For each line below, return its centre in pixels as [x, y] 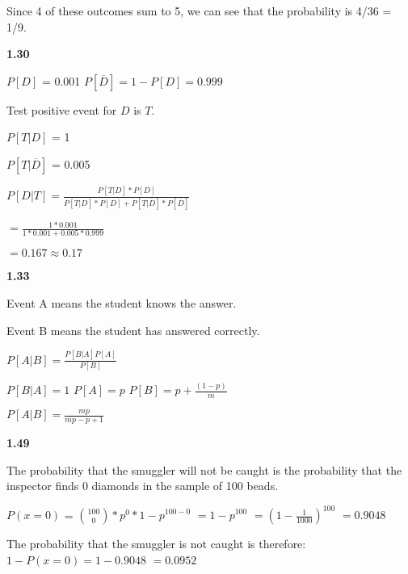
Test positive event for [62, 109]
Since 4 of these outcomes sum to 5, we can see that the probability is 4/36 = [199, 10]
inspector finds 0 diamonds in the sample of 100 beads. [143, 486]
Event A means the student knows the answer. [122, 303]
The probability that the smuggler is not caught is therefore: [156, 544]
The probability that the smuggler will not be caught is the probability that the [204, 469]
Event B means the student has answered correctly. [133, 330]
